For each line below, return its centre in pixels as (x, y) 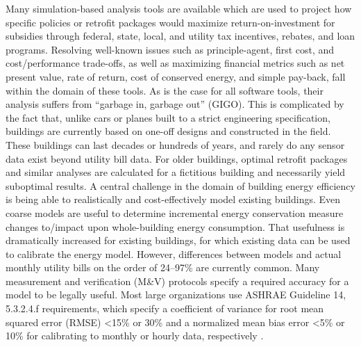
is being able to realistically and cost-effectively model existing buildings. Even (173, 199)
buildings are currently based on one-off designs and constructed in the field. (168, 131)
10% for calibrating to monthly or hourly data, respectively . (135, 336)
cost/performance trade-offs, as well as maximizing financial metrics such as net (175, 63)
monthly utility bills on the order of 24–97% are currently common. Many (163, 267)
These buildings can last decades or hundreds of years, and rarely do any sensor (175, 144)
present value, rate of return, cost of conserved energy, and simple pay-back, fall (176, 76)
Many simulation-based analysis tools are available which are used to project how (179, 8)
